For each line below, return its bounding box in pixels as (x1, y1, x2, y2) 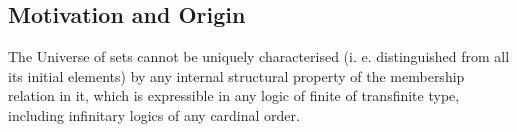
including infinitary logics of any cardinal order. (8, 104, 300, 125)
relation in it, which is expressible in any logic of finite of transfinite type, (8, 85, 460, 106)
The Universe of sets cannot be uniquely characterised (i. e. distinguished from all (8, 46, 510, 67)
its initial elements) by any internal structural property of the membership (8, 65, 465, 86)
